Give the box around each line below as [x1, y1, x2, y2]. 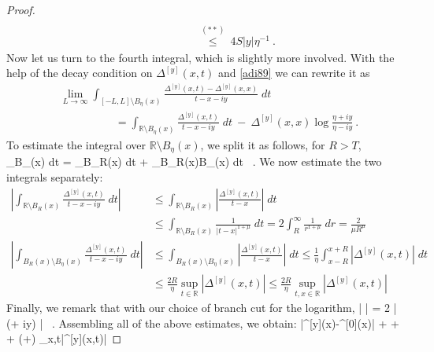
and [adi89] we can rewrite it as [217, 64, 370, 81]
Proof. [6, 2, 35, 17]
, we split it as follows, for [200, 136, 325, 152]
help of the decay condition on [6, 64, 153, 81]
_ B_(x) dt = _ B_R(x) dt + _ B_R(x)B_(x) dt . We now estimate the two [6, 153, 382, 170]
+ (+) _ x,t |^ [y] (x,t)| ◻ [6, 330, 122, 346]
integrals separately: [6, 168, 103, 185]
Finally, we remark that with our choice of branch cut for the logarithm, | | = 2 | [6, 299, 397, 316]
